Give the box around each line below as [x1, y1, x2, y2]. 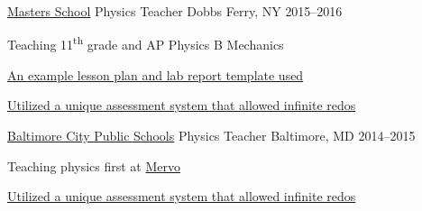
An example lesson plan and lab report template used [7, 65, 304, 84]
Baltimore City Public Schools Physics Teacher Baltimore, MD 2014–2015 [7, 126, 416, 145]
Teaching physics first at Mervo [7, 156, 181, 175]
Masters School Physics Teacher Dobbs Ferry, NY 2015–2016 [7, 2, 343, 20]
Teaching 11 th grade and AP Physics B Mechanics [7, 32, 284, 54]
